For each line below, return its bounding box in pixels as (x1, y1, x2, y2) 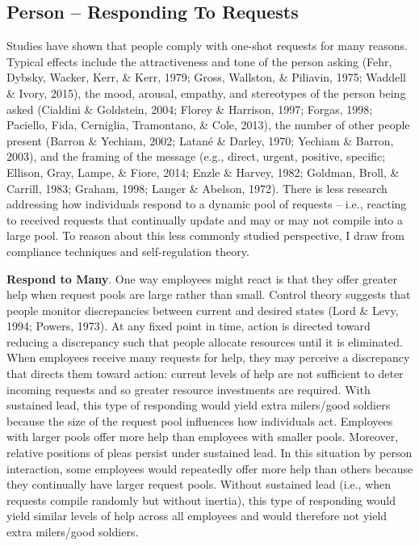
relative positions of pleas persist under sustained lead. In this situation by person (6, 444, 413, 461)
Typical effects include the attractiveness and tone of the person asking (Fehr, (6, 52, 392, 69)
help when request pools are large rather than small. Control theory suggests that (6, 286, 411, 303)
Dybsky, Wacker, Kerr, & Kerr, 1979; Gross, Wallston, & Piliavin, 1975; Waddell (6, 69, 406, 86)
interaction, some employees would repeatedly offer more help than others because (6, 460, 413, 477)
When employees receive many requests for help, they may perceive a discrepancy (6, 349, 410, 366)
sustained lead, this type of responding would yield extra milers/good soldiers (6, 397, 391, 414)
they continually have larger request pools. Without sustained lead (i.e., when (6, 476, 392, 493)
